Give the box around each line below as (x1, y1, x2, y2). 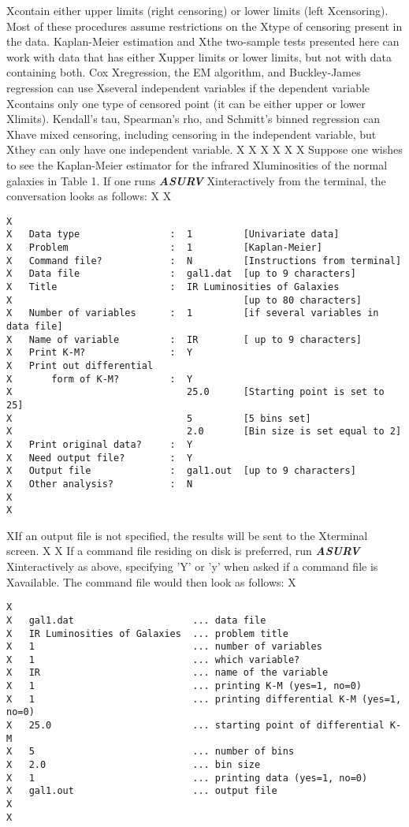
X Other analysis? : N (6, 478, 193, 490)
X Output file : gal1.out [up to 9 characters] (6, 465, 356, 477)
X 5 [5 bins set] (6, 412, 311, 424)
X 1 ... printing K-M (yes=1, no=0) (6, 680, 363, 692)
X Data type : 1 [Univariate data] (6, 229, 340, 240)
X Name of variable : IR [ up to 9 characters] (6, 333, 363, 345)
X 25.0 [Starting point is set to (6, 386, 385, 398)
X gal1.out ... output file (6, 785, 277, 797)
